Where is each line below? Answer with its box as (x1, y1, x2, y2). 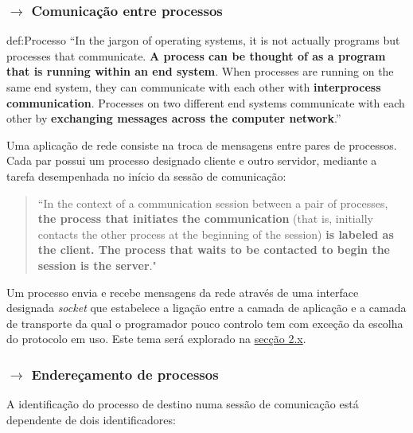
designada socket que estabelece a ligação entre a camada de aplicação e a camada (6, 299, 407, 316)
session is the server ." (37, 256, 157, 273)
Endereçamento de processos (31, 364, 219, 384)
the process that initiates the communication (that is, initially (37, 210, 373, 227)
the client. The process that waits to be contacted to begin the (37, 241, 390, 258)
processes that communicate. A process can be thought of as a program (6, 47, 386, 64)
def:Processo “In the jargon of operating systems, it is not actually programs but (6, 32, 400, 49)
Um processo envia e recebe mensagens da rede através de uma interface (6, 283, 359, 300)
